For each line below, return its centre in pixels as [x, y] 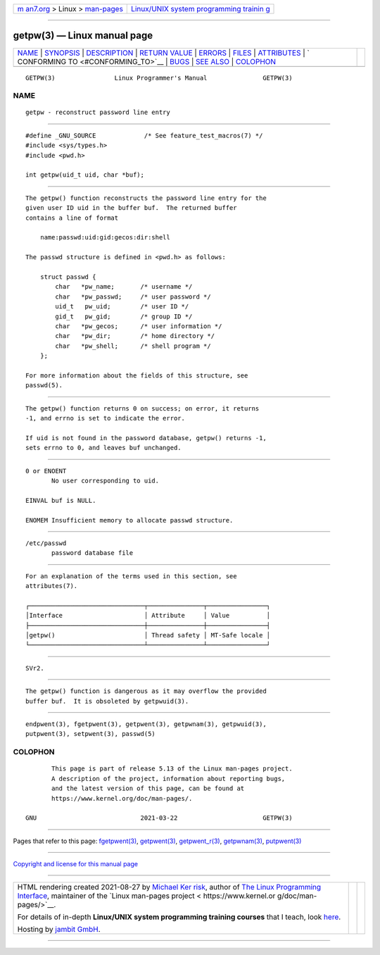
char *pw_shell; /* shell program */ [133, 346]
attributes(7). [52, 586]
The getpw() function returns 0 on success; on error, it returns [142, 408]
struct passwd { [68, 277]
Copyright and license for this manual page [76, 864]
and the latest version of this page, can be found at [148, 788]
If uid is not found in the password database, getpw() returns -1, [146, 438]
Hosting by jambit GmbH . [59, 930]
